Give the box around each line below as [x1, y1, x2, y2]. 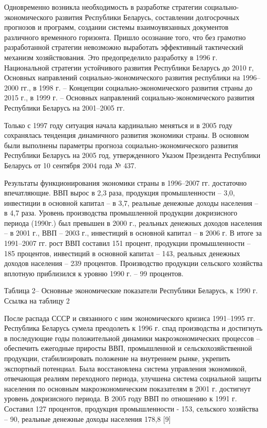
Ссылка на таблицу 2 [4, 295, 70, 306]
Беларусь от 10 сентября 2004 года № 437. [4, 159, 137, 170]
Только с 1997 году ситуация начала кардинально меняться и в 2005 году [4, 119, 233, 130]
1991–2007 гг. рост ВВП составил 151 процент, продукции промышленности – [4, 238, 251, 248]
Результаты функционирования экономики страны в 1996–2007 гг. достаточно [4, 177, 247, 188]
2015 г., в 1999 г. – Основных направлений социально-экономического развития [4, 92, 255, 103]
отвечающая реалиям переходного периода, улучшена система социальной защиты [4, 373, 262, 384]
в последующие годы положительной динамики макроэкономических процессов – [4, 332, 260, 343]
